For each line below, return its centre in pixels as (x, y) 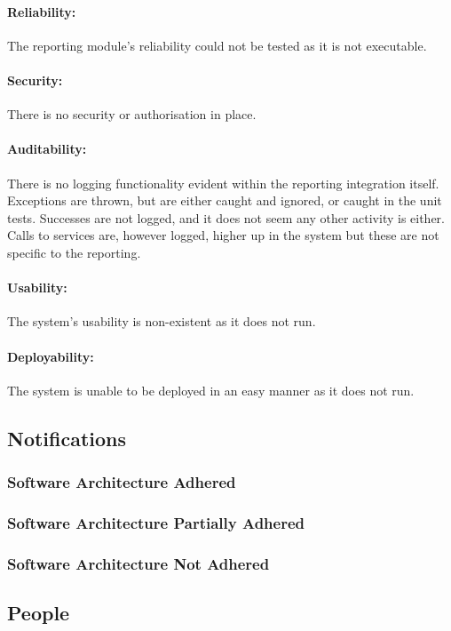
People (39, 613)
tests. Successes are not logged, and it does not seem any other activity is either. (226, 217)
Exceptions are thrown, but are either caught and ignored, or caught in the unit (225, 200)
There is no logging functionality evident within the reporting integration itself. (223, 183)
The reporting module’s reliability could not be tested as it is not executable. (217, 45)
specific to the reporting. (74, 252)
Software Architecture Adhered (122, 482)
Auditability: (47, 149)
